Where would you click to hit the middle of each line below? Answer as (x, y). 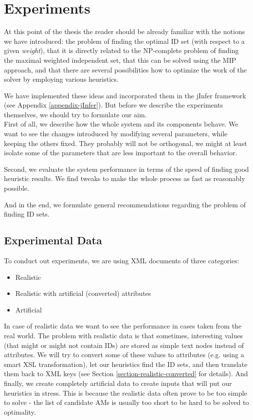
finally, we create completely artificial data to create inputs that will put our (118, 383)
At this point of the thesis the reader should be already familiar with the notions (125, 31)
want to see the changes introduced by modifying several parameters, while (116, 134)
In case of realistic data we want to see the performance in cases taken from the (123, 326)
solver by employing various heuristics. (61, 79)
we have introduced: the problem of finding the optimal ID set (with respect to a (125, 41)
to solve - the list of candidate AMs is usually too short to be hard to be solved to (126, 402)
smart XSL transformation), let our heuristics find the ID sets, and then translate (126, 364)
